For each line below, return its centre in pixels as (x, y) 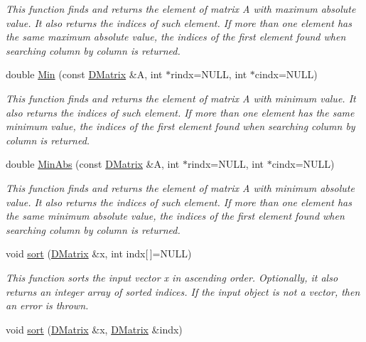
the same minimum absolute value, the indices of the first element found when (175, 216)
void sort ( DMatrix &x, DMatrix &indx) (94, 329)
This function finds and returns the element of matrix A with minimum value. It (181, 98)
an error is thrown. (47, 305)
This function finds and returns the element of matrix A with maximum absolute (181, 9)
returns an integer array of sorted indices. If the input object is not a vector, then (183, 291)
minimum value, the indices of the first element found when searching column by (181, 126)
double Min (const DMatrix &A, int (84, 74)
